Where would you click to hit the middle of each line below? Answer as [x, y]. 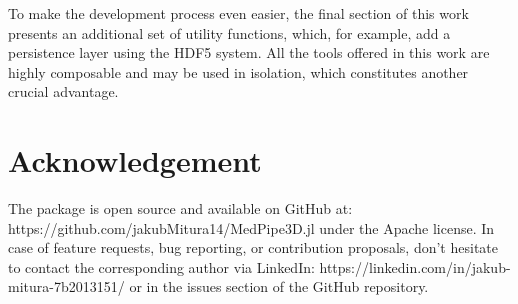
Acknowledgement [135, 160]
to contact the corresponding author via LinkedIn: [161, 266]
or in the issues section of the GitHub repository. [279, 286]
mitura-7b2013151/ [66, 286]
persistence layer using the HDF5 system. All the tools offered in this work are [249, 52]
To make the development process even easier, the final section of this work [238, 13]
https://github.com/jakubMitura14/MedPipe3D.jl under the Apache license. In [251, 227]
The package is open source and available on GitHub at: [180, 208]
